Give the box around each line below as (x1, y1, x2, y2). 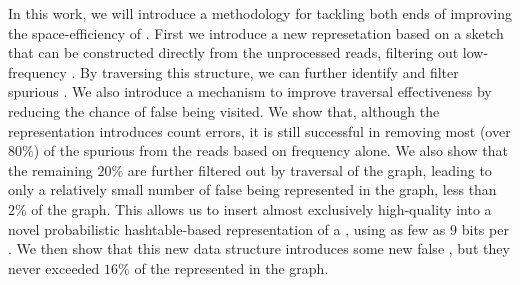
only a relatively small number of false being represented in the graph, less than (8, 179, 497, 200)
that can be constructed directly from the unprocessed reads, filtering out (8, 42, 459, 63)
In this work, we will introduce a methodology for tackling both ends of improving (8, 3, 512, 23)
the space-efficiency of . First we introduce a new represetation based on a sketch (8, 22, 504, 43)
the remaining (8, 159, 93, 180)
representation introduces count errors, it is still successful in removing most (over (8, 120, 511, 141)
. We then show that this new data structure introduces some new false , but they (8, 238, 510, 259)
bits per (461, 218, 509, 239)
